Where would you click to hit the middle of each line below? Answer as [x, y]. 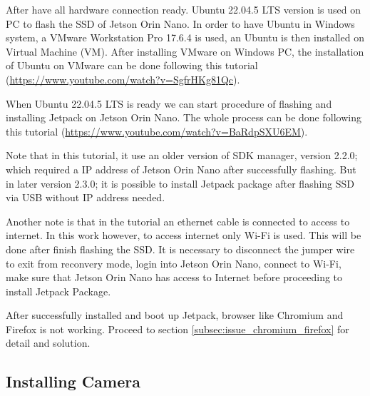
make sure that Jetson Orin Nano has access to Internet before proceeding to [174, 277]
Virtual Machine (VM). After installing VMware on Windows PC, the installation [185, 51]
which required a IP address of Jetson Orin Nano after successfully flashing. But [181, 169]
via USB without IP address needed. [86, 197]
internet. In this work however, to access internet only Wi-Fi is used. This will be [184, 235]
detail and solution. [48, 343]
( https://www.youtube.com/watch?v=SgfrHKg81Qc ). [123, 79]
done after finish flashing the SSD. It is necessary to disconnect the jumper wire [180, 249]
